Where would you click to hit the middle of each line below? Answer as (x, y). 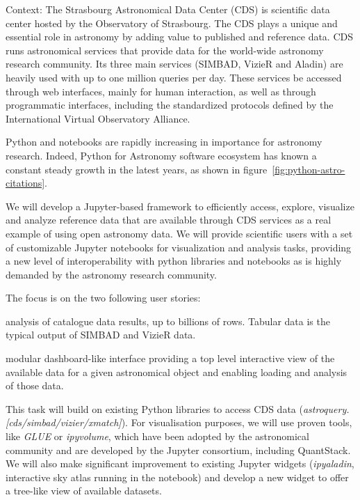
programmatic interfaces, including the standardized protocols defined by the (170, 105)
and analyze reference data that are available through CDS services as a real (169, 220)
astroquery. (326, 408)
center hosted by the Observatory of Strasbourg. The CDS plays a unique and (172, 23)
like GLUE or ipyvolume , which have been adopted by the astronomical (157, 436)
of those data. (35, 385)
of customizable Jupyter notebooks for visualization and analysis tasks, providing (179, 247)
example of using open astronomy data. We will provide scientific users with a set (179, 233)
